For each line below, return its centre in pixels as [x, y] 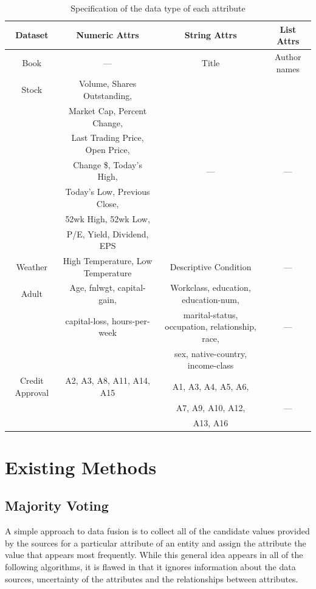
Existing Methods [81, 467]
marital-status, [211, 314]
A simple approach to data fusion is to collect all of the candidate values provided [157, 531]
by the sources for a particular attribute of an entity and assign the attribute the [156, 543]
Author [288, 57]
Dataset [32, 35]
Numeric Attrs [108, 35]
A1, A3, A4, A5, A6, [211, 386]
